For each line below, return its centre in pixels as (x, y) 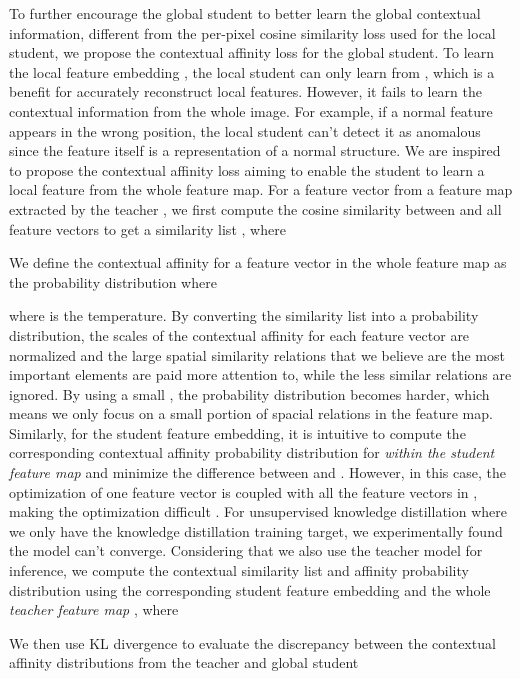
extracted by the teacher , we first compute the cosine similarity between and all (255, 208)
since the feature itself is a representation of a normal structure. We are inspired (255, 150)
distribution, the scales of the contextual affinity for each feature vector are (239, 334)
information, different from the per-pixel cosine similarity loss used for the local (252, 32)
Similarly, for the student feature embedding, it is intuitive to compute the (237, 432)
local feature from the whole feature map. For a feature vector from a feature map (261, 189)
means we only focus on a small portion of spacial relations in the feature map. (251, 413)
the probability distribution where (113, 281)
